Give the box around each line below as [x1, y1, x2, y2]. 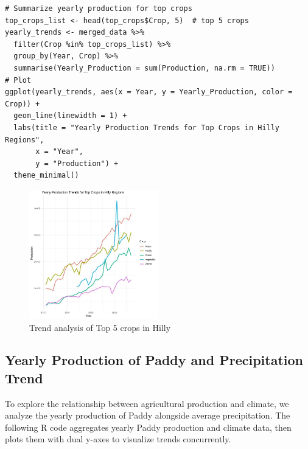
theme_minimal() [13, 171, 79, 180]
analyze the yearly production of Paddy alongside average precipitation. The [5, 409, 290, 422]
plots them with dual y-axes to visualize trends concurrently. [5, 433, 231, 445]
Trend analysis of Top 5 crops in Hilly [29, 321, 171, 333]
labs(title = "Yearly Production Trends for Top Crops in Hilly [13, 123, 280, 132]
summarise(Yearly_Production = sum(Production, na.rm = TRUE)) [13, 63, 275, 72]
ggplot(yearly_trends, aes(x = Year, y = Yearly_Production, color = [5, 88, 293, 97]
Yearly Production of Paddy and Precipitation [5, 350, 303, 369]
